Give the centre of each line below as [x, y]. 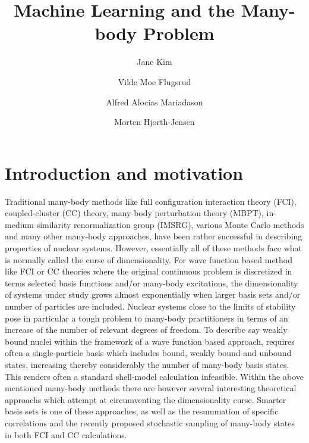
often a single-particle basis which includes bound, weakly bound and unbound [148, 353]
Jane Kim [154, 62]
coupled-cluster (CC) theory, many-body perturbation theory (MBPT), [134, 213]
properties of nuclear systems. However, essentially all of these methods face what [154, 248]
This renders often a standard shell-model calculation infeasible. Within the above [154, 376]
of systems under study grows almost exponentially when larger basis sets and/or [153, 294]
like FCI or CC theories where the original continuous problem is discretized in [149, 271]
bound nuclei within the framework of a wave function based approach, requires [150, 341]
